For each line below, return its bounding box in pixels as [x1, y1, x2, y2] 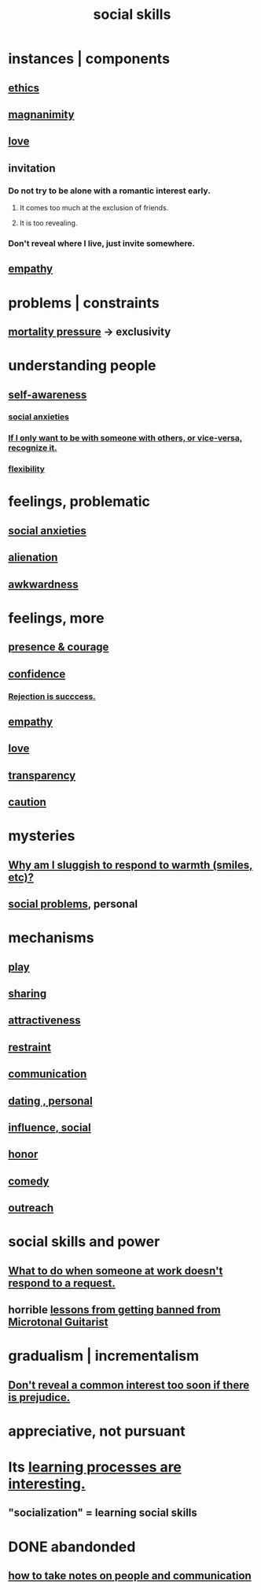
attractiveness [8, 1014, 81, 1027]
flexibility [8, 463, 46, 474]
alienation [8, 551, 58, 564]
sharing [8, 987, 47, 1001]
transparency [8, 768, 76, 782]
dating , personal [8, 1094, 93, 1108]
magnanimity [8, 108, 75, 121]
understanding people [8, 357, 156, 375]
